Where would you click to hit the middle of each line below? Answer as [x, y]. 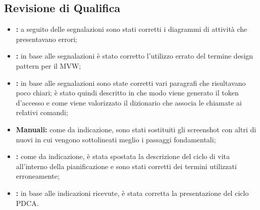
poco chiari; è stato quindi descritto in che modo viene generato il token [127, 93]
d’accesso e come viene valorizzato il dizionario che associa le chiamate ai [129, 102]
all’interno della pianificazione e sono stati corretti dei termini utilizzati [126, 166]
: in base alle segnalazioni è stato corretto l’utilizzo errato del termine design [135, 56]
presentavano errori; [46, 39]
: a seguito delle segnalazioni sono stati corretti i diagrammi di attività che [132, 29]
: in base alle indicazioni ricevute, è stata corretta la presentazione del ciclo [132, 193]
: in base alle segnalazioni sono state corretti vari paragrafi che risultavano [131, 83]
